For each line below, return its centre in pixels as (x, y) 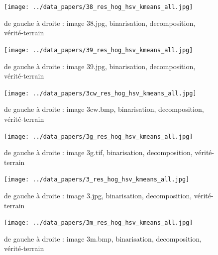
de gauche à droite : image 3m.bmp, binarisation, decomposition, (103, 238)
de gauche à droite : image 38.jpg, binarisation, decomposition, (100, 23)
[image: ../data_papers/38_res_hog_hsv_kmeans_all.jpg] (99, 7)
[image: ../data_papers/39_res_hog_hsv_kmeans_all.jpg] (99, 50)
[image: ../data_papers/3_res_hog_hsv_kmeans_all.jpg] (97, 180)
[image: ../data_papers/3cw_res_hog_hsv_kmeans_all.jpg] (100, 93)
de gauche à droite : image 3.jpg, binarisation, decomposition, (98, 196)
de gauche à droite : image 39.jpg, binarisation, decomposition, (100, 66)
